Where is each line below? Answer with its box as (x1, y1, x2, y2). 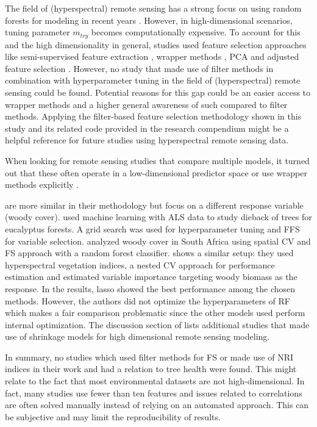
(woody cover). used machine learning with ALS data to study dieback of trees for (5, 210, 312, 223)
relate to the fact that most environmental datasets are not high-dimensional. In (5, 375, 305, 387)
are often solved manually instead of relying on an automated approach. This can (5, 398, 309, 411)
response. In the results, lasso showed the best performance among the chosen (5, 282, 296, 295)
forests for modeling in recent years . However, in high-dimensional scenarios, (5, 13, 293, 26)
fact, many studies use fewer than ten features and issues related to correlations (5, 386, 302, 399)
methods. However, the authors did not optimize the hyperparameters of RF (5, 294, 290, 307)
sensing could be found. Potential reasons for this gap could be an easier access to (5, 86, 311, 99)
